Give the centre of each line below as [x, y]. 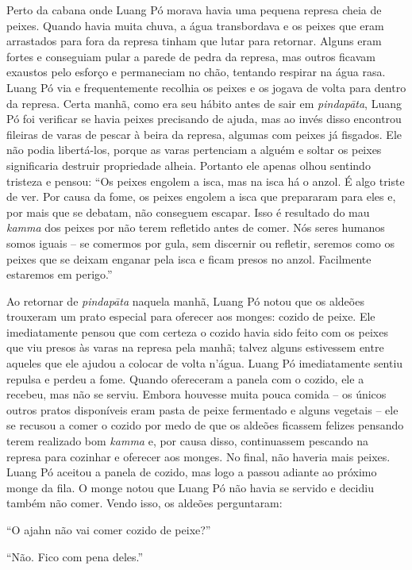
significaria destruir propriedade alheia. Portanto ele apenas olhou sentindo [189, 165]
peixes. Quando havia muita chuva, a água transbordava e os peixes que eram [195, 25]
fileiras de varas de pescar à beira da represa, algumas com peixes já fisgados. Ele [204, 134]
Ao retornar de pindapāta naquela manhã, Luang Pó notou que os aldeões [185, 300]
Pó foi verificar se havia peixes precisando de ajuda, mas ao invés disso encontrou [204, 119]
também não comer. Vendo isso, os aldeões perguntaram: [144, 503]
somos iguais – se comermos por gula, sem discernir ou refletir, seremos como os [200, 243]
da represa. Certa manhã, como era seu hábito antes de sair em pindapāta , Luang [204, 103]
